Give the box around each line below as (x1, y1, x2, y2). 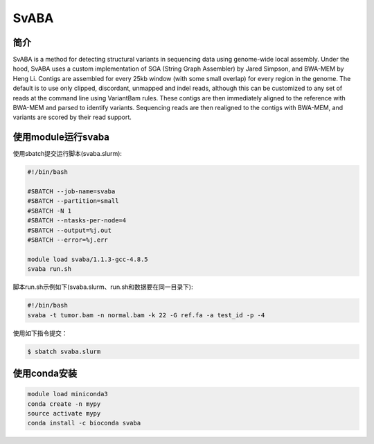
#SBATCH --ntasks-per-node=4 (27, 217, 127, 224)
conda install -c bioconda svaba (27, 419, 141, 427)
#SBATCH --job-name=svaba (27, 188, 116, 195)
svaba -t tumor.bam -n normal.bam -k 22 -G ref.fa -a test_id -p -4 (27, 311, 265, 319)
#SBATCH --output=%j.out (27, 226, 112, 234)
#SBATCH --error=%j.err (27, 236, 109, 244)
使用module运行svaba (12, 132, 110, 143)
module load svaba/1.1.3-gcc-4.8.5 (27, 255, 148, 263)
